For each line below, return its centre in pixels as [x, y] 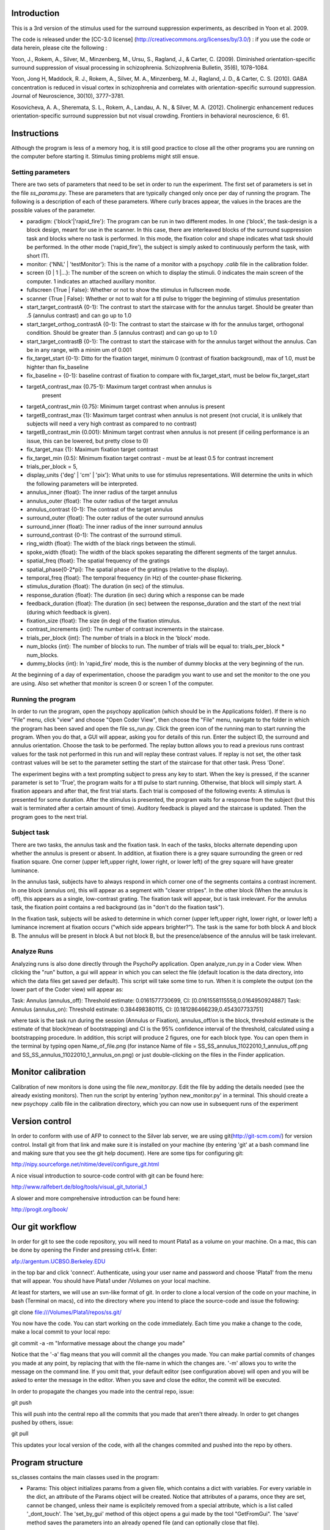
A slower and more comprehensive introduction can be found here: [96, 1198]
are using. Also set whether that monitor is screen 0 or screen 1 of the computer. [112, 683]
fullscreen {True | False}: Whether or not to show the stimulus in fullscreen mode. [129, 290]
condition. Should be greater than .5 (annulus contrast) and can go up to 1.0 [122, 333]
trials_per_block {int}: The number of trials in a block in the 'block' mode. [118, 638]
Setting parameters [41, 173]
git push [22, 1403]
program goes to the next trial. [50, 816]
